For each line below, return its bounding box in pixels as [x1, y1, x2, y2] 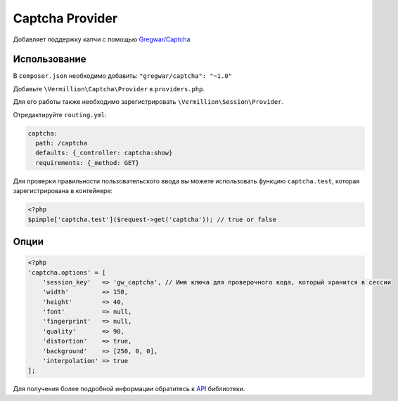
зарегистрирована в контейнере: [13, 187, 113, 195]
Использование [13, 53, 86, 65]
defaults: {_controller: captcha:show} [35, 149, 173, 157]
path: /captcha [35, 139, 88, 147]
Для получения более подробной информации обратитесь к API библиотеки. [13, 385, 245, 393]
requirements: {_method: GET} [35, 159, 140, 166]
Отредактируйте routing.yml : [13, 110, 107, 119]
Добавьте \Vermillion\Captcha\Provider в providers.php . [13, 84, 205, 93]
